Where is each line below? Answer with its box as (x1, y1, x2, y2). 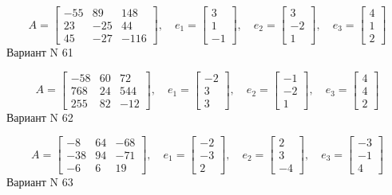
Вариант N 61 (6, 44, 73, 60)
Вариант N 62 (6, 108, 73, 125)
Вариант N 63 (6, 174, 73, 190)
